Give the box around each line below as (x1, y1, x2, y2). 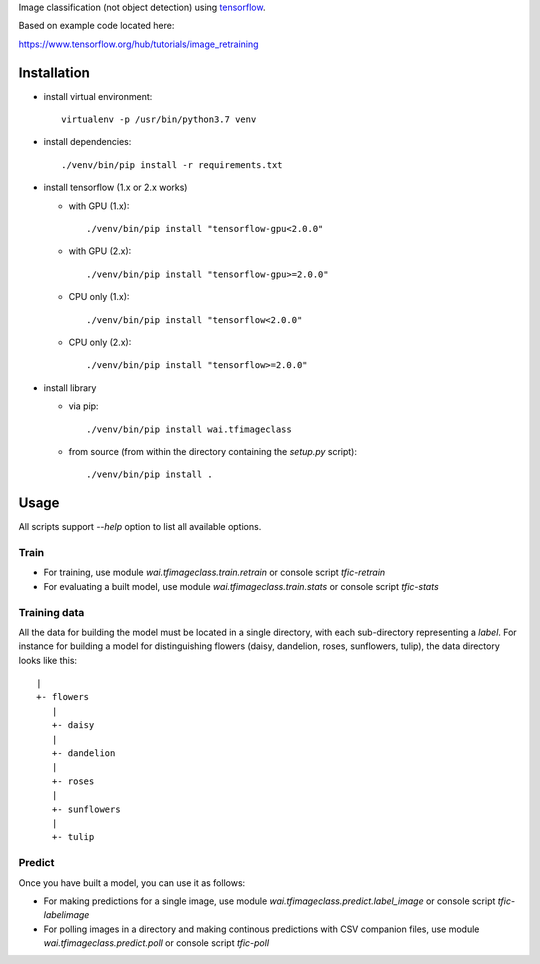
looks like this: (18, 654, 78, 666)
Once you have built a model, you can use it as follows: (18, 876, 246, 889)
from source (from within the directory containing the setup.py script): (68, 445, 358, 457)
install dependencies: (43, 136, 132, 148)
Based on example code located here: (18, 20, 175, 32)
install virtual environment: (43, 90, 153, 102)
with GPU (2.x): (68, 245, 132, 257)
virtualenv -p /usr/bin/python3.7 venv (61, 114, 257, 125)
